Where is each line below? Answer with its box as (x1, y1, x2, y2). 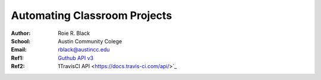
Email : (11, 46, 27, 53)
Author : (11, 30, 31, 37)
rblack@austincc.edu (58, 46, 110, 53)
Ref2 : (11, 63, 25, 70)
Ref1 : (11, 54, 24, 62)
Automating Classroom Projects (11, 9, 172, 22)
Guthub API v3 (58, 54, 94, 62)
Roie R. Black (58, 30, 90, 37)
